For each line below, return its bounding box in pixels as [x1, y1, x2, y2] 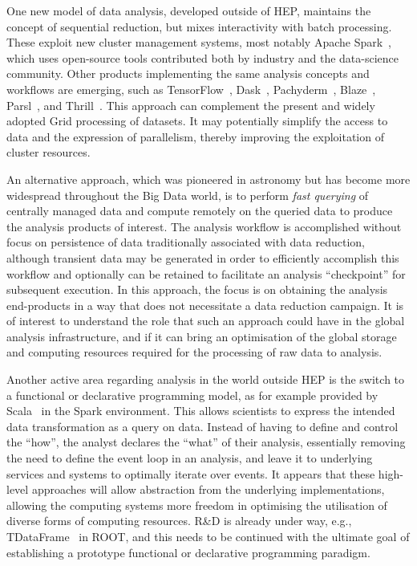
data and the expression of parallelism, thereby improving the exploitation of [6, 128, 384, 145]
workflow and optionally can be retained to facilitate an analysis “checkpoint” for [6, 265, 406, 282]
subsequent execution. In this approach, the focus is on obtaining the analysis [6, 281, 388, 298]
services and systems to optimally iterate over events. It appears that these [6, 465, 375, 482]
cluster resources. [6, 144, 91, 161]
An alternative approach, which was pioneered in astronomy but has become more [6, 170, 411, 187]
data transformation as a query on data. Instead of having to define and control [6, 417, 399, 434]
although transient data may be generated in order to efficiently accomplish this [6, 249, 399, 266]
